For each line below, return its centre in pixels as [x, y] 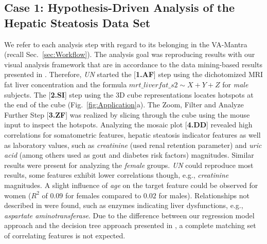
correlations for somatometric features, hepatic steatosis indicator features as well [132, 134]
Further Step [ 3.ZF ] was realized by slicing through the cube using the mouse [127, 114]
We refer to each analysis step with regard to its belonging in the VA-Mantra [126, 44]
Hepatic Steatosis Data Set [77, 22]
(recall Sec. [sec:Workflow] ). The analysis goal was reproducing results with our [130, 54]
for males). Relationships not [204, 195]
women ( [18, 195]
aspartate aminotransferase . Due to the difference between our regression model [129, 215]
